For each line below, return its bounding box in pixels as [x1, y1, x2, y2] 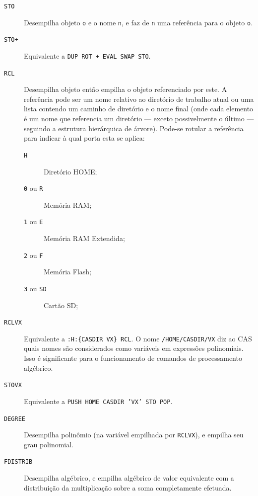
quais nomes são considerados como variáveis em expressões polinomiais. [24, 343, 244, 353]
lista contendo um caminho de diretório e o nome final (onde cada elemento [24, 103, 254, 114]
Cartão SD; [44, 300, 78, 310]
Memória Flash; [44, 266, 91, 277]
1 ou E [24, 216, 43, 227]
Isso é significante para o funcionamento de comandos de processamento [24, 353, 242, 363]
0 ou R [24, 183, 43, 193]
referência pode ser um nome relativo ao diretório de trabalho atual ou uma [24, 93, 254, 104]
